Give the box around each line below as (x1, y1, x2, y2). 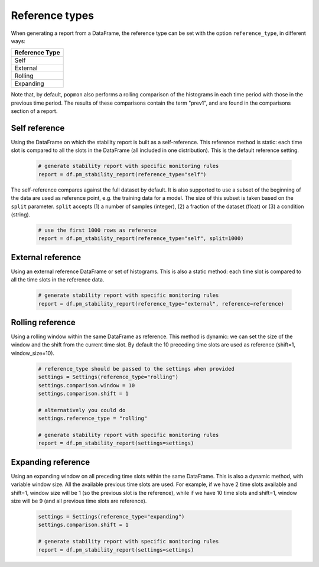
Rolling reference (11, 317, 76, 328)
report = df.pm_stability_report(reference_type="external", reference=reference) (38, 300, 285, 307)
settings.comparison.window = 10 (38, 382, 135, 388)
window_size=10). (11, 349, 55, 357)
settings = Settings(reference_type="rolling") (38, 374, 178, 381)
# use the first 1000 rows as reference (38, 226, 157, 234)
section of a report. (11, 108, 58, 115)
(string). (11, 210, 31, 218)
